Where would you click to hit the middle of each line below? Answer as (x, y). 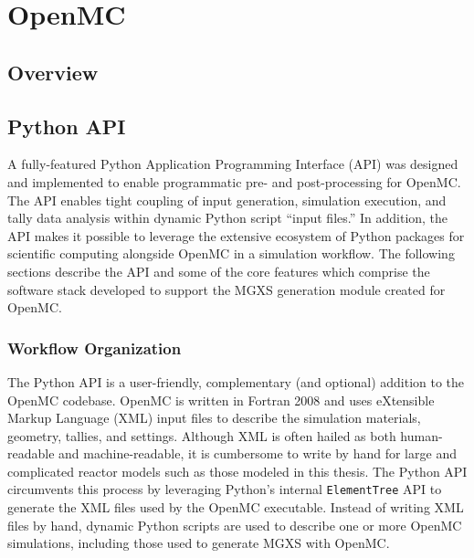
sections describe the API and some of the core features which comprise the (219, 271)
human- (421, 435)
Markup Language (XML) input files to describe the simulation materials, (214, 418)
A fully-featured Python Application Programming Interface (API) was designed (233, 164)
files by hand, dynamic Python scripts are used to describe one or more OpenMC (235, 525)
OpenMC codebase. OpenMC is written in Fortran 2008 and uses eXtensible (221, 400)
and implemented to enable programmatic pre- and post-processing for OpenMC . (234, 181)
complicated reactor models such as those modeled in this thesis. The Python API (237, 471)
